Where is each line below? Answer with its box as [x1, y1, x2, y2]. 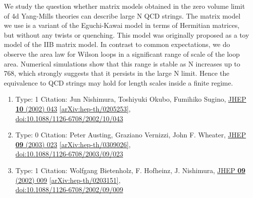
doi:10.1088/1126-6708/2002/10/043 [15, 113, 123, 123]
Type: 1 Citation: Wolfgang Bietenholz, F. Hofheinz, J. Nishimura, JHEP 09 [15, 165, 246, 175]
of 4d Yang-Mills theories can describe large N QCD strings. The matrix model [4, 10, 241, 21]
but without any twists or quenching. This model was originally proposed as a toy [4, 29, 249, 40]
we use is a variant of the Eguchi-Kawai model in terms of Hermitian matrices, [4, 20, 240, 30]
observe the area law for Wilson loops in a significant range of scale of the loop [4, 48, 240, 59]
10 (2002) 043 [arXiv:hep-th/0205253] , [15, 103, 131, 113]
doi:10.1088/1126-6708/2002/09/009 [15, 184, 123, 195]
